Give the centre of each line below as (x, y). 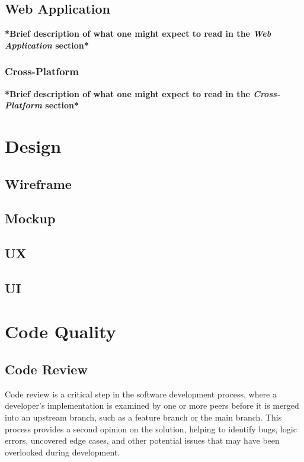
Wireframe (38, 183)
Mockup (30, 218)
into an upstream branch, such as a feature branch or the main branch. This (143, 417)
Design (33, 145)
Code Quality (60, 331)
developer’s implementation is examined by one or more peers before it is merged (152, 405)
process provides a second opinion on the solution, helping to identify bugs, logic (151, 429)
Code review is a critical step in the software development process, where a (141, 394)
